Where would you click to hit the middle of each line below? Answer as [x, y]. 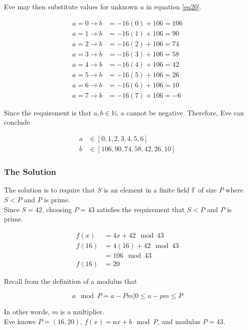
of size [208, 190]
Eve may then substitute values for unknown [71, 6]
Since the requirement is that [48, 112]
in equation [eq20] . [174, 6]
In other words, [27, 312]
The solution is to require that [50, 190]
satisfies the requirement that [141, 209]
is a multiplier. [82, 312]
